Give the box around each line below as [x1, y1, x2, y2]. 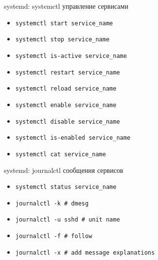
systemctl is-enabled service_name [15, 134, 131, 142]
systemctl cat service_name [15, 150, 106, 158]
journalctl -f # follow [15, 233, 92, 240]
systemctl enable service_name [15, 101, 117, 109]
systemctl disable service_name [15, 118, 120, 125]
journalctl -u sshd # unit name [15, 216, 120, 223]
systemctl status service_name [15, 184, 117, 191]
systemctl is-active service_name [15, 52, 127, 59]
